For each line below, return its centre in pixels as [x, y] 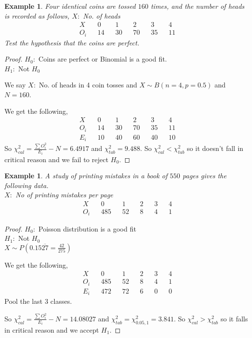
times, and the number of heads [198, 6]
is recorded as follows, [37, 15]
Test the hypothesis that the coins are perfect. [72, 42]
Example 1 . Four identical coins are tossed [70, 6]
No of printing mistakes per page [64, 195]
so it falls [234, 318]
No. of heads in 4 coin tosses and [88, 85]
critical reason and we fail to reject [56, 159]
